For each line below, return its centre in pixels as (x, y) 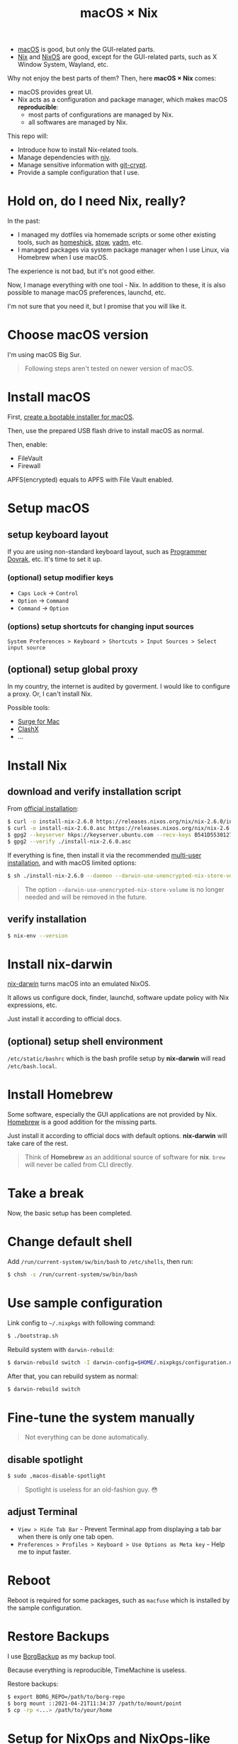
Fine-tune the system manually (101, 1418)
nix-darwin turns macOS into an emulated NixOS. (79, 984)
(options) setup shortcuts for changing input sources (101, 627)
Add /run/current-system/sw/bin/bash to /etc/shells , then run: (100, 1262)
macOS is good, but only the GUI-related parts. (86, 49)
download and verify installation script (95, 791)
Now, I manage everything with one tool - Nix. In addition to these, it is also (117, 285)
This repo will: (28, 136)
